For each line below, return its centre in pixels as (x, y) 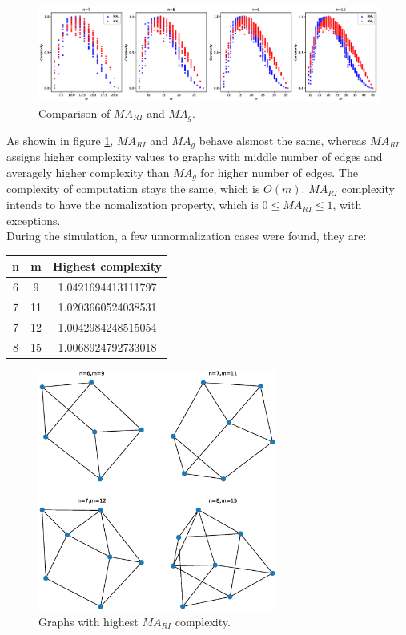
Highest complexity (107, 266)
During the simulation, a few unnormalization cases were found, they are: (187, 236)
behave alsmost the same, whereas (283, 140)
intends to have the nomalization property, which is (133, 205)
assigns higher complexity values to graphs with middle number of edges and (195, 157)
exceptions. (34, 220)
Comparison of (74, 113)
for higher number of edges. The (279, 173)
